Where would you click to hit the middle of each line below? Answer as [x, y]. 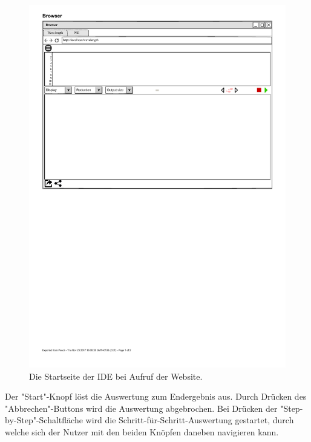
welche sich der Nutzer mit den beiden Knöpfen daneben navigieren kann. [142, 431]
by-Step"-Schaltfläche [44, 420]
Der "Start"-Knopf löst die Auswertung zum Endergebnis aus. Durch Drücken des [156, 396]
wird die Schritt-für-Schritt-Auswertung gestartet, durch [190, 420]
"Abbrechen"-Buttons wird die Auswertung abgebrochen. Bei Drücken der [141, 408]
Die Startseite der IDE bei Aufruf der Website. [116, 376]
